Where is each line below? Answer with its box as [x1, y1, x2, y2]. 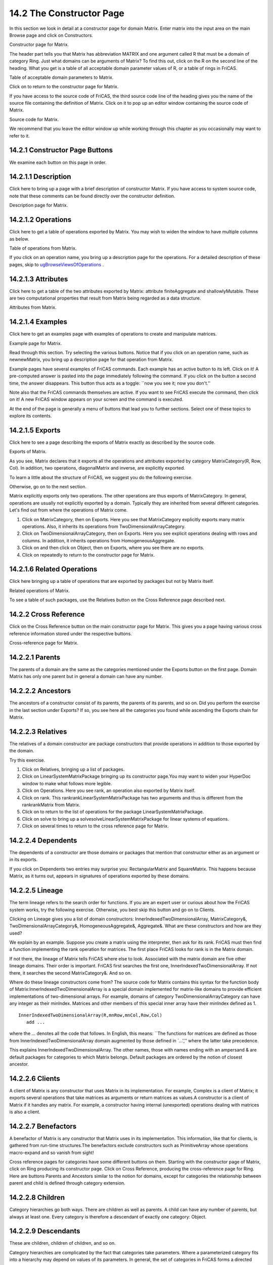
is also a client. [9, 1109, 40, 1115]
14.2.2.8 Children [9, 1193, 65, 1202]
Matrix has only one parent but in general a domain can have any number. [9, 673, 163, 680]
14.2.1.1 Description [9, 173, 71, 181]
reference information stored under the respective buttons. [9, 630, 132, 637]
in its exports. [9, 857, 38, 863]
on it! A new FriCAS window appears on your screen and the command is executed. [9, 396, 184, 402]
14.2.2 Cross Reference [9, 610, 85, 619]
